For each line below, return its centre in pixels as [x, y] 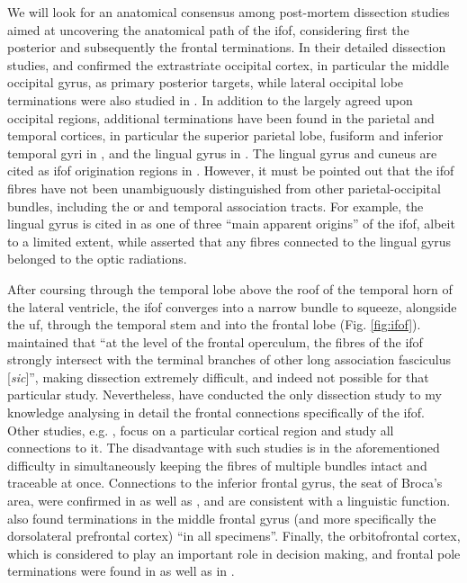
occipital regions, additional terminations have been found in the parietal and [221, 117]
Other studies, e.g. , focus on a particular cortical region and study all [201, 430]
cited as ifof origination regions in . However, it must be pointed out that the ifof [231, 170]
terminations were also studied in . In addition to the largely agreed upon [210, 99]
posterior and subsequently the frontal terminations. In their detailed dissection [227, 47]
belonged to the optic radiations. [97, 259]
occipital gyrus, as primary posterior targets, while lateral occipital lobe [206, 82]
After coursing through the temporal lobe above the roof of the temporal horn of [230, 288]
